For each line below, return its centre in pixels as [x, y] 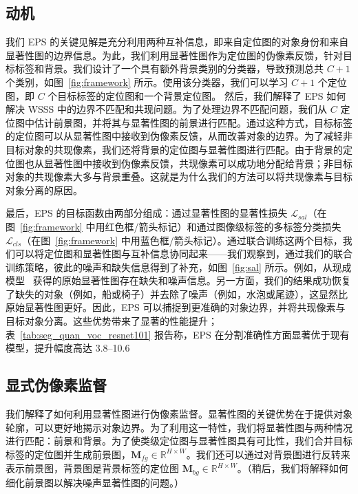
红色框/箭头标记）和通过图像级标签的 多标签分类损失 [223, 226]
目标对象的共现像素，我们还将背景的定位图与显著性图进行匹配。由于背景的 [174, 149]
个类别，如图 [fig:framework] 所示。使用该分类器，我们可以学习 [147, 82]
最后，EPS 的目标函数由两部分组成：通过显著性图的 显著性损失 [147, 213]
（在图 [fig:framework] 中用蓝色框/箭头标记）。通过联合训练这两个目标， [182, 240]
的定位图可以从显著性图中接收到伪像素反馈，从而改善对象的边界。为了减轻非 [179, 136]
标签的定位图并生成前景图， [68, 454]
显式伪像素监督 [56, 385]
